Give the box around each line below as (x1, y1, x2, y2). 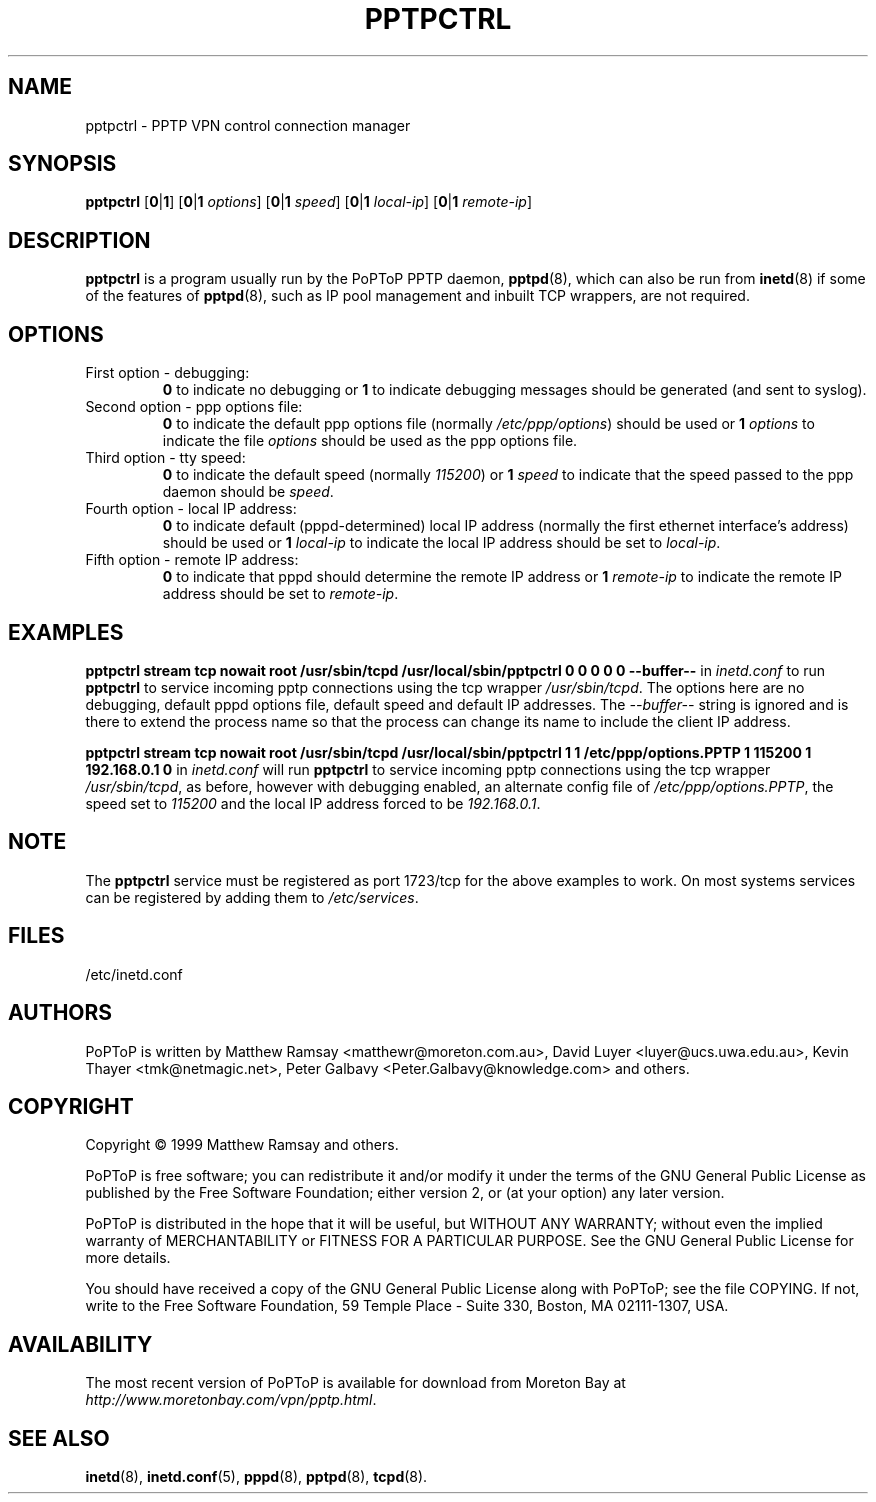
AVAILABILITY (8, 1331, 153, 1357)
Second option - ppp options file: (85, 398, 303, 416)
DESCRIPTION (8, 227, 151, 253)
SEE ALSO (8, 1425, 110, 1451)
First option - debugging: (85, 364, 250, 382)
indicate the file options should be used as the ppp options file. (162, 432, 578, 450)
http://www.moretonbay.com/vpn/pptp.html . (85, 1391, 377, 1409)
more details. (85, 1249, 171, 1267)
